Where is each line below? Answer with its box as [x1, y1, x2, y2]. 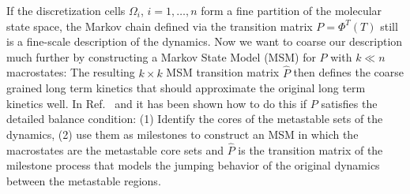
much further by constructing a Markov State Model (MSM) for [6, 48, 316, 65]
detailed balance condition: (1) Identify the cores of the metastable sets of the [6, 110, 383, 127]
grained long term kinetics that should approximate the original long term [6, 80, 366, 96]
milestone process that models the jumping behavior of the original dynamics [6, 157, 380, 173]
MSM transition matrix [166, 64, 280, 80]
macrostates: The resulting [6, 64, 135, 80]
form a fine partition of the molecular [201, 2, 382, 18]
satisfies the [321, 95, 378, 111]
